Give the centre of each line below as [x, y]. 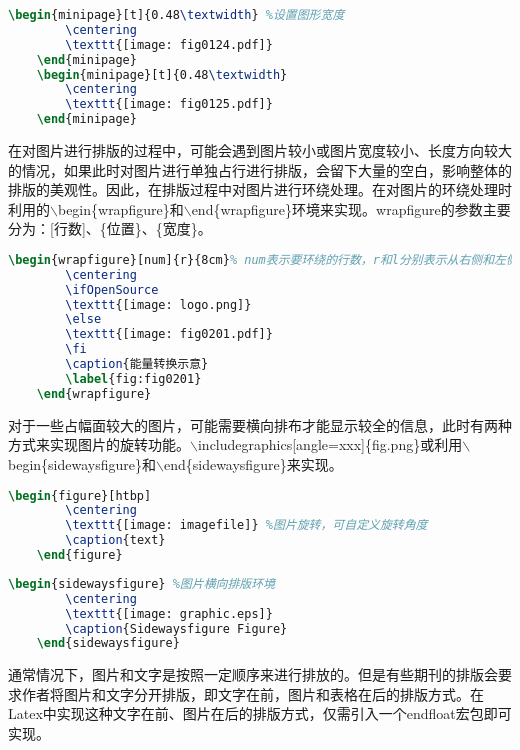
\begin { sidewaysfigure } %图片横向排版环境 [141, 583]
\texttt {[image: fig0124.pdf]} [169, 44]
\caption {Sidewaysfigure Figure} [176, 628]
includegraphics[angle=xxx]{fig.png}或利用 [330, 444]
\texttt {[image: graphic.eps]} [169, 613]
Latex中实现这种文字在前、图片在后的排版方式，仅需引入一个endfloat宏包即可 [260, 713]
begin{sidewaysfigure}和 [82, 463]
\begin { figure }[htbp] [80, 495]
